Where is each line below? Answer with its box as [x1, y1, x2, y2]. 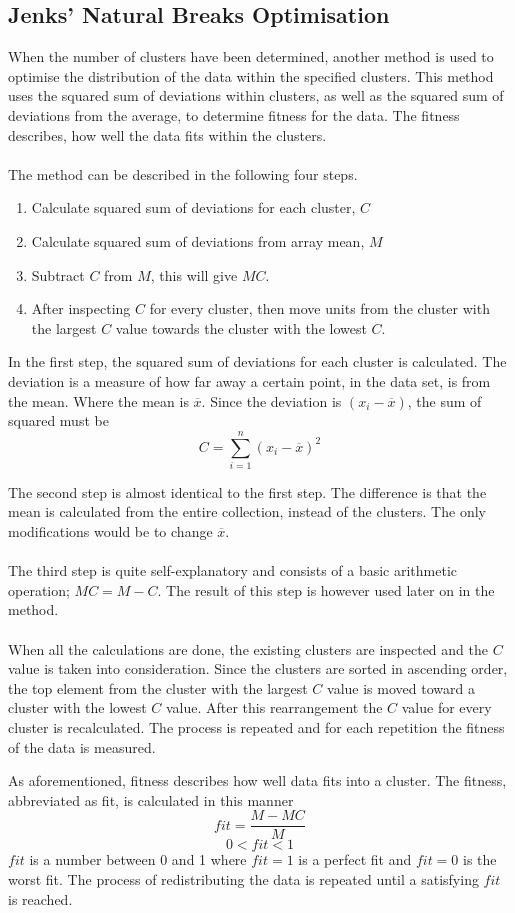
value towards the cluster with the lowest [115, 317, 367, 338]
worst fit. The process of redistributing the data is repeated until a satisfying [8, 868, 479, 889]
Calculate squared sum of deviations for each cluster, [31, 197, 356, 218]
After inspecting [31, 298, 131, 319]
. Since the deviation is [201, 390, 342, 411]
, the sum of [407, 390, 482, 411]
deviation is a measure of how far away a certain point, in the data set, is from [8, 370, 491, 391]
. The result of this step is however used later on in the [157, 579, 495, 600]
